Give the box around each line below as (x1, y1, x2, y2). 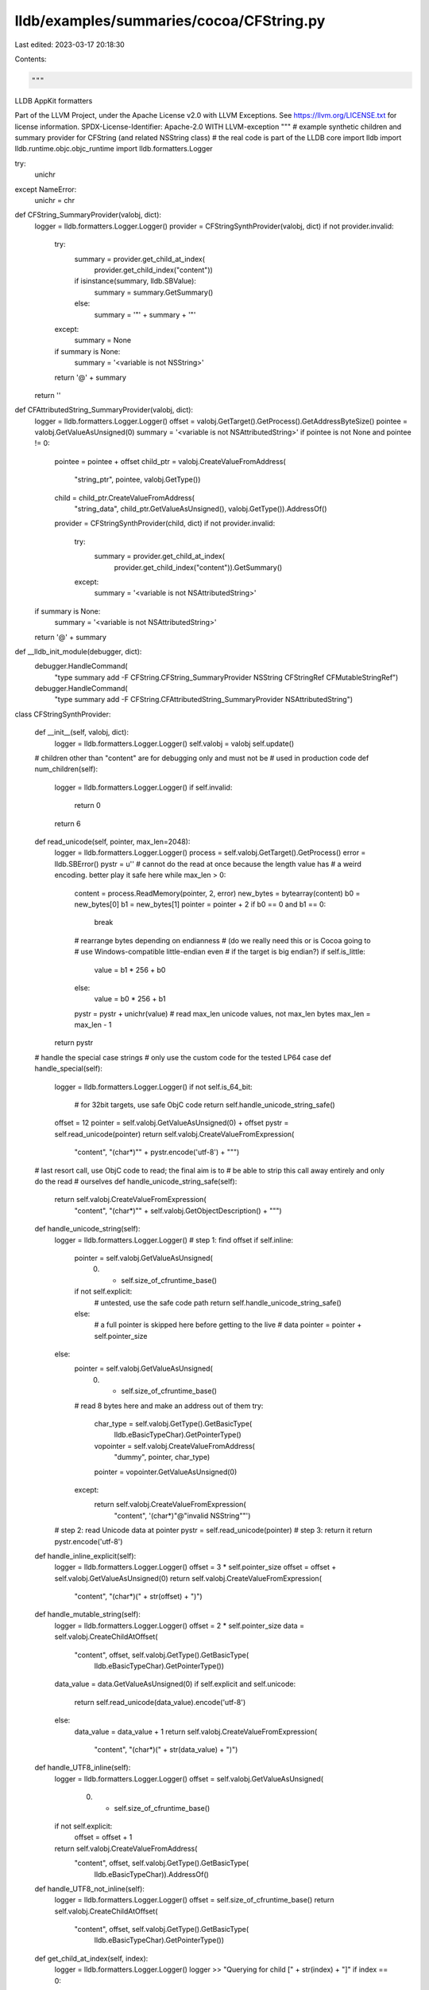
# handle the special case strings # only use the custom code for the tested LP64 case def (34, 1052, 331, 1062)
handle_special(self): (34, 1063, 103, 1074)
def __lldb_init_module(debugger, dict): (14, 646, 142, 656)
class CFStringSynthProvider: (14, 709, 111, 719)
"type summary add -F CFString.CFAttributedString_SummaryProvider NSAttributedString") (54, 695, 354, 704)
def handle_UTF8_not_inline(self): (34, 1883, 145, 1894)
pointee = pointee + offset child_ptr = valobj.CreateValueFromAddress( (54, 456, 286, 466)
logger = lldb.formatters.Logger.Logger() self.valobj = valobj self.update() (54, 739, 295, 748)
